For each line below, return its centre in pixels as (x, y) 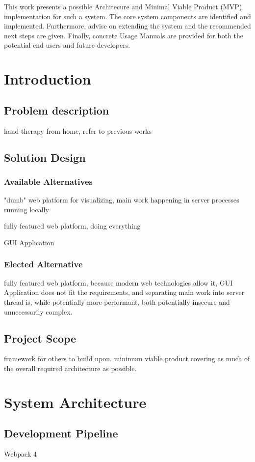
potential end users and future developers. (67, 45)
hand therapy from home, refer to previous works (78, 130)
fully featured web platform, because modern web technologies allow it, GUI (118, 282)
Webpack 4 (20, 454)
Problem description (57, 110)
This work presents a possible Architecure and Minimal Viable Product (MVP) (123, 6)
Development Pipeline (61, 433)
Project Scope (40, 338)
